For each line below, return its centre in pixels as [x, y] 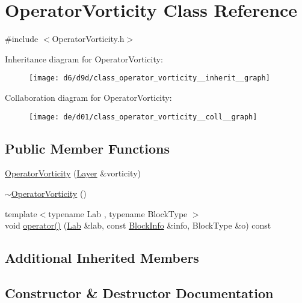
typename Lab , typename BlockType [118, 213]
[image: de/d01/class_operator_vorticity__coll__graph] [143, 117]
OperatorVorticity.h [88, 39]
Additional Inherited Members [102, 258]
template [21, 213]
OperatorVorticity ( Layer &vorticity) [73, 173]
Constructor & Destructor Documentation [139, 292]
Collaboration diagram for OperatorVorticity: [88, 97]
